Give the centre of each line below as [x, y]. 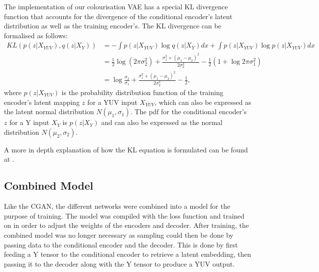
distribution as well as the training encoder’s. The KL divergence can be [113, 26]
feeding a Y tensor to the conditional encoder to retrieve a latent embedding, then [128, 254]
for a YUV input [112, 102]
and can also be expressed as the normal [162, 122]
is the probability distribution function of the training [142, 92]
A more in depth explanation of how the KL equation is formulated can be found [126, 149]
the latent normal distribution [49, 111]
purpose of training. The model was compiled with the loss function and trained [124, 215]
